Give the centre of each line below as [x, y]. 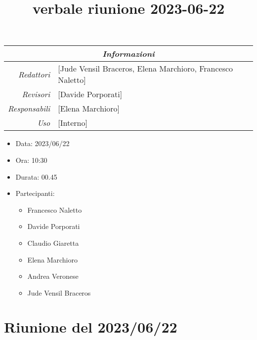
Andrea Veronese [53, 276]
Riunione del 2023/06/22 [91, 326]
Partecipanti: [35, 193]
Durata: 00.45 [36, 176]
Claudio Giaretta [53, 243]
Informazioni [128, 54]
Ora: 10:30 [31, 160]
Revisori [36, 94]
